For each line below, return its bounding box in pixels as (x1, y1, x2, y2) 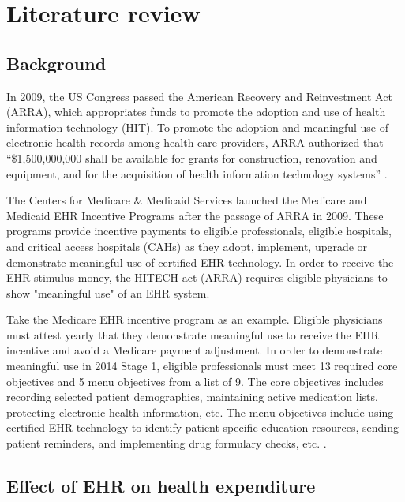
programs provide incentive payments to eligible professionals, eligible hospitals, (6, 223, 392, 239)
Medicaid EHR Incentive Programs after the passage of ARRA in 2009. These (6, 207, 384, 223)
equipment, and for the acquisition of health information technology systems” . (6, 165, 388, 182)
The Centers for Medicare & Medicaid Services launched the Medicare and (6, 192, 367, 208)
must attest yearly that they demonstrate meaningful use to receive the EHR (6, 326, 379, 343)
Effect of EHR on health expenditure (6, 474, 316, 498)
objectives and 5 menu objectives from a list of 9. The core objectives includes (6, 373, 384, 389)
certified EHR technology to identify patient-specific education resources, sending (6, 419, 399, 436)
